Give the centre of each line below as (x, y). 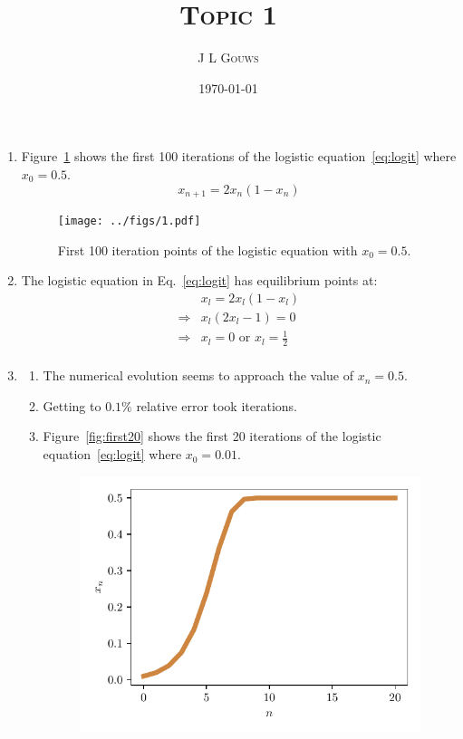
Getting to (72, 405)
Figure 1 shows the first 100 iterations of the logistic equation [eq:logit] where (239, 156)
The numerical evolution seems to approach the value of (198, 375)
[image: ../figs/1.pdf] (129, 221)
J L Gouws (228, 58)
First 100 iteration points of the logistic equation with (207, 250)
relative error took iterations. (217, 405)
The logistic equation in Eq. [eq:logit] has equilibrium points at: (199, 280)
